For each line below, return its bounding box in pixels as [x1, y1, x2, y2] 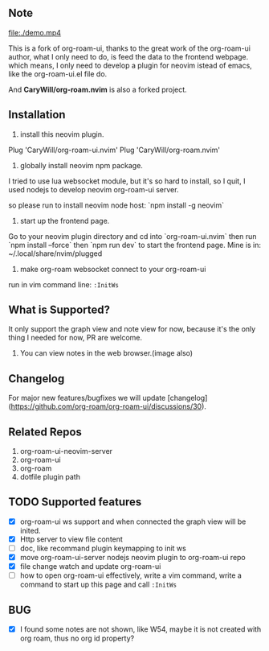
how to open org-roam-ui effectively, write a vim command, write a [19, 571, 243, 580]
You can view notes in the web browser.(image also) [19, 348, 194, 358]
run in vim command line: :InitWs [8, 279, 119, 289]
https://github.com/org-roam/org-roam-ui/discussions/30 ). [10, 402, 207, 411]
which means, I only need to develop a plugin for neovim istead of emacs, [8, 60, 253, 70]
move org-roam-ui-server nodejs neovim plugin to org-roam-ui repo [19, 553, 247, 562]
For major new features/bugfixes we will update [8, 393, 166, 403]
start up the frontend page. [19, 216, 110, 225]
